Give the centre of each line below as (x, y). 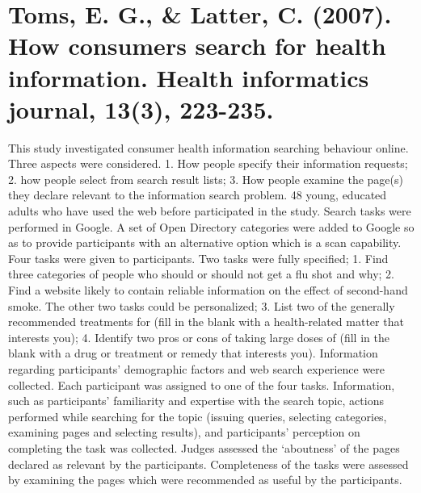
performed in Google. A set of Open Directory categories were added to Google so (211, 226)
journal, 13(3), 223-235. (141, 109)
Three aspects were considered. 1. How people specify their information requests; (208, 163)
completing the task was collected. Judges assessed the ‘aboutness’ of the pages (204, 447)
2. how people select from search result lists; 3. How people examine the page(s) (206, 179)
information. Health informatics (189, 77)
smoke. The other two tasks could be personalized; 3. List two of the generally (202, 305)
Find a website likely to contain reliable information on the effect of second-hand (208, 290)
